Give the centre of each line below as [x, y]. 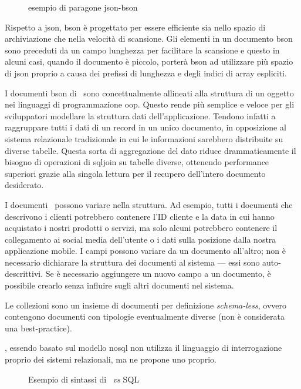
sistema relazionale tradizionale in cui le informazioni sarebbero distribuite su [144, 138]
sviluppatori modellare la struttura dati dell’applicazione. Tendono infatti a [140, 115]
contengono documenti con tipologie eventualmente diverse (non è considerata [145, 316]
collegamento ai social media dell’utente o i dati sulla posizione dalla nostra [141, 239]
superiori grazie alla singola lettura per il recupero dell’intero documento [135, 173]
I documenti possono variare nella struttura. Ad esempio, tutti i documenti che [149, 204]
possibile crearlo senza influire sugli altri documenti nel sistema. [119, 285]
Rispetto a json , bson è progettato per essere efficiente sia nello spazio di [135, 27]
